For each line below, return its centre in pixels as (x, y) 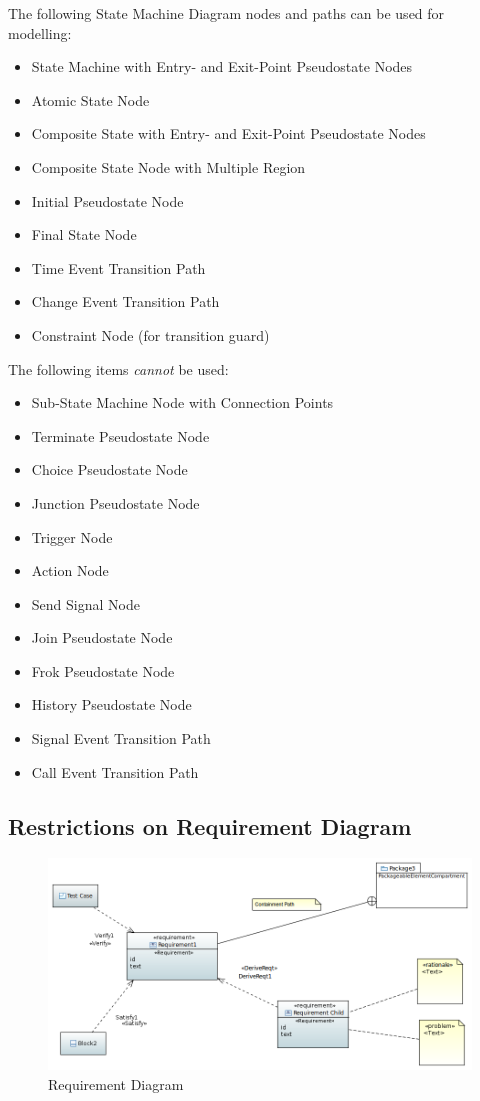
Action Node (70, 570)
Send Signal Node (85, 603)
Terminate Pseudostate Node (120, 435)
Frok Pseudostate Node (103, 670)
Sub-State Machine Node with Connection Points (182, 402)
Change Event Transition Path (125, 301)
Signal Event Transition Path (121, 738)
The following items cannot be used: (118, 368)
